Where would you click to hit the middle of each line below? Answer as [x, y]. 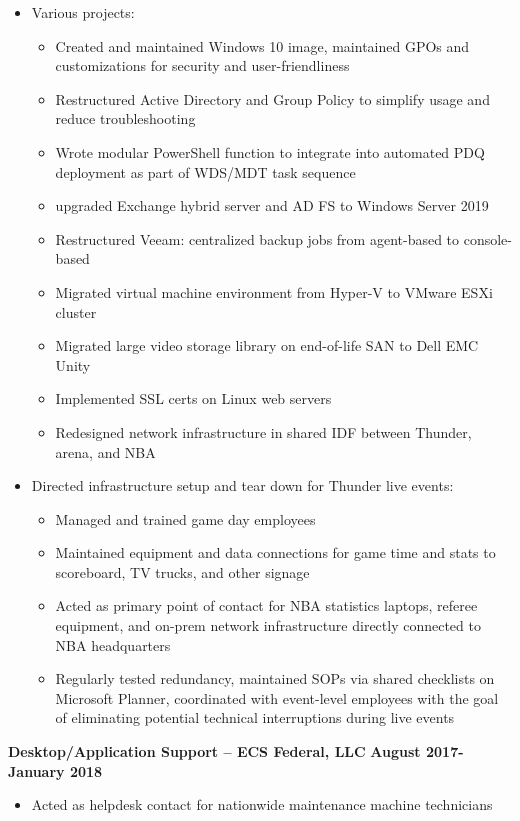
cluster [76, 311]
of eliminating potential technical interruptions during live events [255, 717]
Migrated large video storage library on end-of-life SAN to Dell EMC [267, 345]
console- [487, 238]
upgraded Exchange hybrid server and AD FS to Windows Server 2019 [272, 205]
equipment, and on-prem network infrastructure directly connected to [268, 625]
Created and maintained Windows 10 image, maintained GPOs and [262, 45]
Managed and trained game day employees [185, 518]
